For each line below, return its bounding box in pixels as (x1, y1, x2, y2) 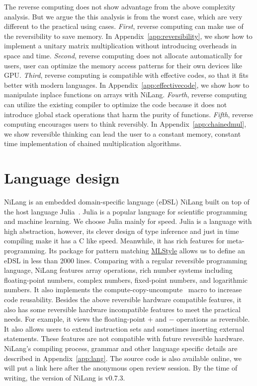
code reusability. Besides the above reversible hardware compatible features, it (4, 294, 242, 304)
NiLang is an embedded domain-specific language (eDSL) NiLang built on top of (4, 196, 250, 207)
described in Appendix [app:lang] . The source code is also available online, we (4, 353, 242, 363)
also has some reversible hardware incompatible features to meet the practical (4, 304, 241, 314)
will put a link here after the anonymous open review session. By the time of (4, 363, 238, 373)
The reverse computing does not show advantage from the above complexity (4, 1, 236, 11)
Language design (4, 168, 120, 188)
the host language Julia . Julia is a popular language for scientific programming (4, 206, 247, 216)
